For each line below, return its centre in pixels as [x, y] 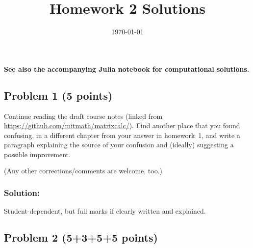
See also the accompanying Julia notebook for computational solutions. [127, 69]
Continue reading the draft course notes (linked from [83, 116]
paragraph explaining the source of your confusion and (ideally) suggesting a [119, 145]
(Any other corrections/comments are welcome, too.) [83, 171]
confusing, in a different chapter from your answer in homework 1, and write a [122, 135]
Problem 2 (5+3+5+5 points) [81, 237]
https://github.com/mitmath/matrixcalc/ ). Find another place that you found [122, 125]
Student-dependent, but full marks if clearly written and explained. [105, 211]
